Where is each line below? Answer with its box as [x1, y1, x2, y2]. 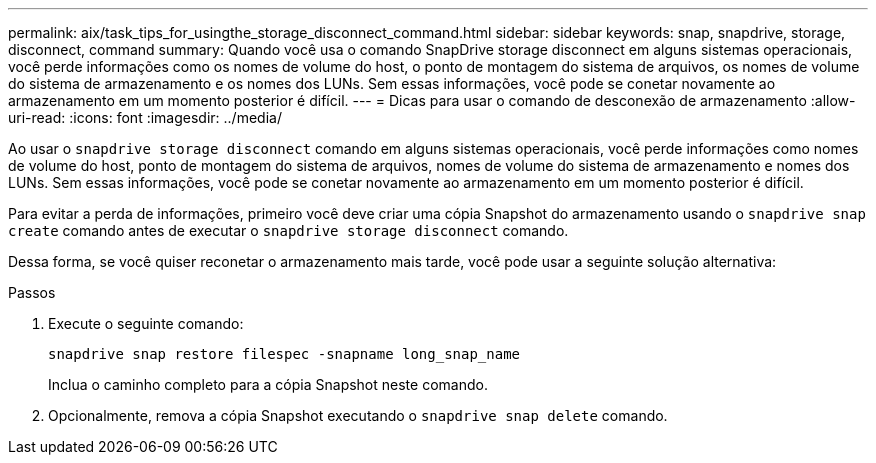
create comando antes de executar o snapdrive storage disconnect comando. [8, 222, 569, 239]
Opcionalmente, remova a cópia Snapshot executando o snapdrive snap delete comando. [48, 407, 668, 424]
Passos [8, 284, 56, 301]
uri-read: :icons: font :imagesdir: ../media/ [8, 109, 282, 126]
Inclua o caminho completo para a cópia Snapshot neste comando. [48, 376, 488, 393]
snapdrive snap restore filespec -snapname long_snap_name [48, 346, 521, 362]
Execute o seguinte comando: [48, 315, 244, 332]
